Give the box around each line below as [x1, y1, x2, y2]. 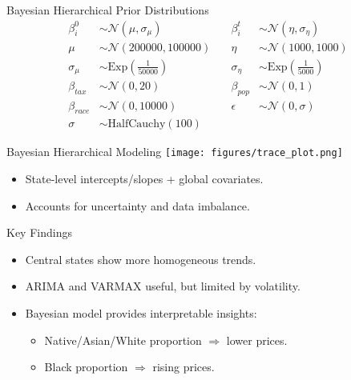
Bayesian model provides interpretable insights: [25, 305, 257, 321]
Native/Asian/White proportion [44, 331, 202, 348]
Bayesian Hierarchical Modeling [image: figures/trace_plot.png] [6, 143, 343, 160]
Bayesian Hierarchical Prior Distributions [6, 2, 209, 18]
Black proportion [44, 358, 128, 375]
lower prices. [226, 331, 288, 348]
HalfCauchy [107, 118, 166, 130]
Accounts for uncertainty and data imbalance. [25, 197, 250, 214]
